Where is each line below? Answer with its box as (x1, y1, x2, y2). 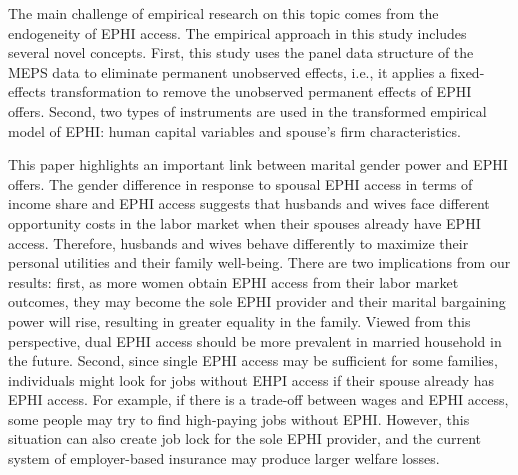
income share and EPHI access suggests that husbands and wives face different (8, 193, 490, 214)
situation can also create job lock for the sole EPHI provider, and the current (8, 428, 481, 449)
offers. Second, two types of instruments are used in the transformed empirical (8, 100, 487, 121)
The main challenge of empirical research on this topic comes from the (8, 3, 439, 23)
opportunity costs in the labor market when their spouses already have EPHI (8, 212, 481, 233)
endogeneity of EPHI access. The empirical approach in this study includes (8, 22, 467, 43)
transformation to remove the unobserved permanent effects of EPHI (50, 81, 472, 102)
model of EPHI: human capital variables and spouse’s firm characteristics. (8, 120, 461, 141)
